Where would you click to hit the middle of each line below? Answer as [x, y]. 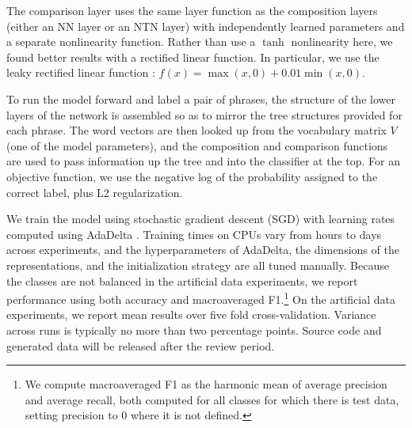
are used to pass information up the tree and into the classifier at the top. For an [203, 161]
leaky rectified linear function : [81, 72]
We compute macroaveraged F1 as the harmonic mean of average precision [206, 384]
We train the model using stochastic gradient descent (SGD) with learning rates [201, 219]
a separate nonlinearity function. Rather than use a [131, 42]
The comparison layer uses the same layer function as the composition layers [192, 10]
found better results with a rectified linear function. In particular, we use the [193, 57]
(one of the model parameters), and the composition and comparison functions [197, 145]
